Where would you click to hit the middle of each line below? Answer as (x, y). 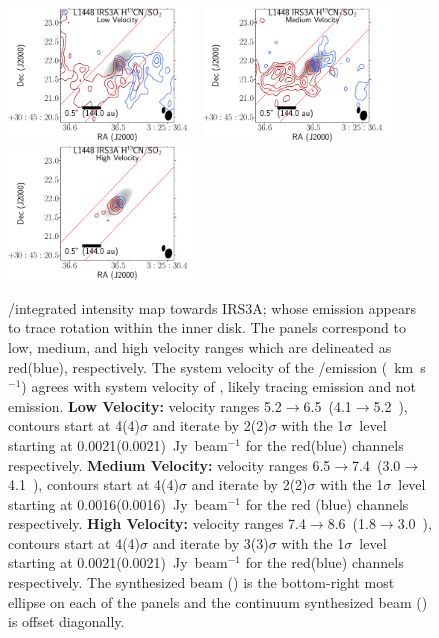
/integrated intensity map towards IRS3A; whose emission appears (212, 307)
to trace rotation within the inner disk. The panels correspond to (207, 327)
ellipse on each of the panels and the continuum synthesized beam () (218, 601)
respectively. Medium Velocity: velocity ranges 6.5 (169, 464)
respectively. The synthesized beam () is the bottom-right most (201, 582)
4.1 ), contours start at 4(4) (93, 484)
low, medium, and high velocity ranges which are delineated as (200, 346)
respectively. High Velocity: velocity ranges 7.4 (157, 523)
